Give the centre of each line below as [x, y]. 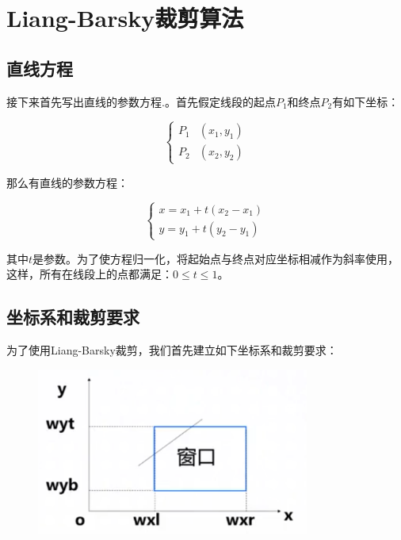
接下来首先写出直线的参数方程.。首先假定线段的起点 [141, 101]
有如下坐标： [366, 101]
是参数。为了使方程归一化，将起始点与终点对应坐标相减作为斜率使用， [216, 258]
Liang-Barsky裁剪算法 [125, 18]
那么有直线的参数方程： [67, 182]
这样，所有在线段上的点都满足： [90, 274]
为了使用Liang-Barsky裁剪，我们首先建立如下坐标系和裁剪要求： [172, 350]
